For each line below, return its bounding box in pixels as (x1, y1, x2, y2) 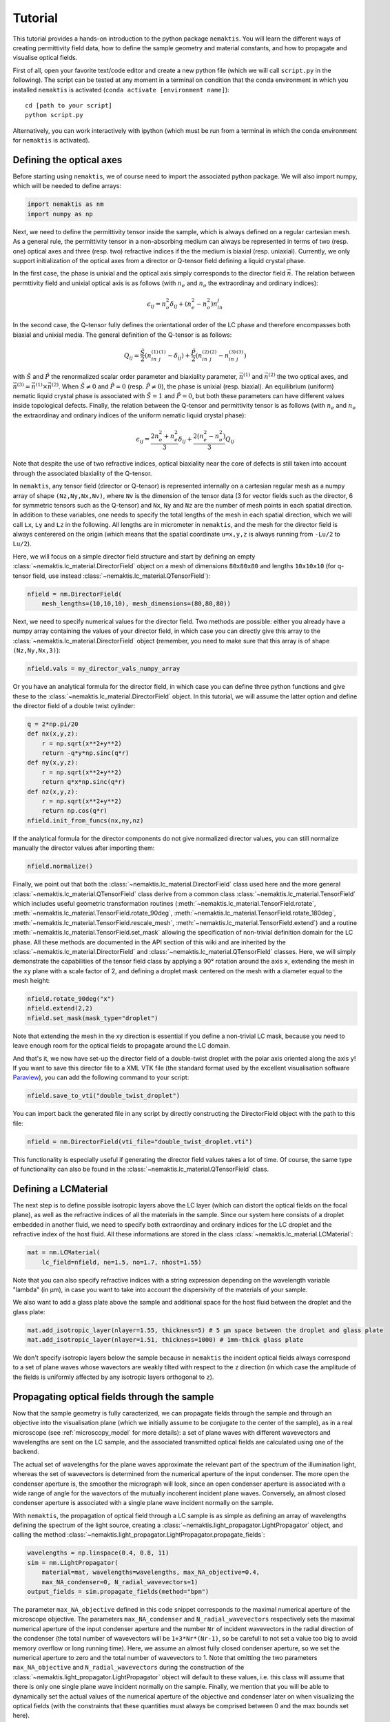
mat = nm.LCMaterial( (27, 1249, 101, 1256)
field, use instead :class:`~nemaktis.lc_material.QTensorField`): (32, 572, 210, 580)
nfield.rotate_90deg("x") (27, 995, 115, 1003)
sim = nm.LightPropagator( (27, 1559, 119, 1566)
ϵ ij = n (147, 300, 167, 309)
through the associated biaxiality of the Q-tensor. (12, 469, 152, 477)
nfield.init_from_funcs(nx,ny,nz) (27, 816, 144, 824)
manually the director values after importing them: (12, 844, 155, 852)
